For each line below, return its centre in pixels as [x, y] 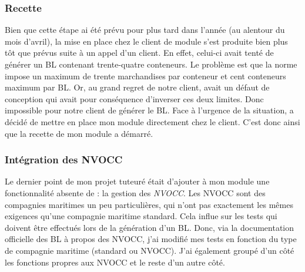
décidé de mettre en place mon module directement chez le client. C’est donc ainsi [152, 121]
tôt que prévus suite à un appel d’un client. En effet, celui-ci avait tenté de [139, 53]
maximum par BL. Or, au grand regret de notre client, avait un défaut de [137, 87]
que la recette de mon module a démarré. [79, 133]
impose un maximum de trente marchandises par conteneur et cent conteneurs [145, 75]
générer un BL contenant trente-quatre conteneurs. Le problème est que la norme [151, 64]
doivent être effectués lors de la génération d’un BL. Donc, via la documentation [149, 227]
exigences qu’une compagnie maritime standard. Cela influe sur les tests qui [141, 216]
